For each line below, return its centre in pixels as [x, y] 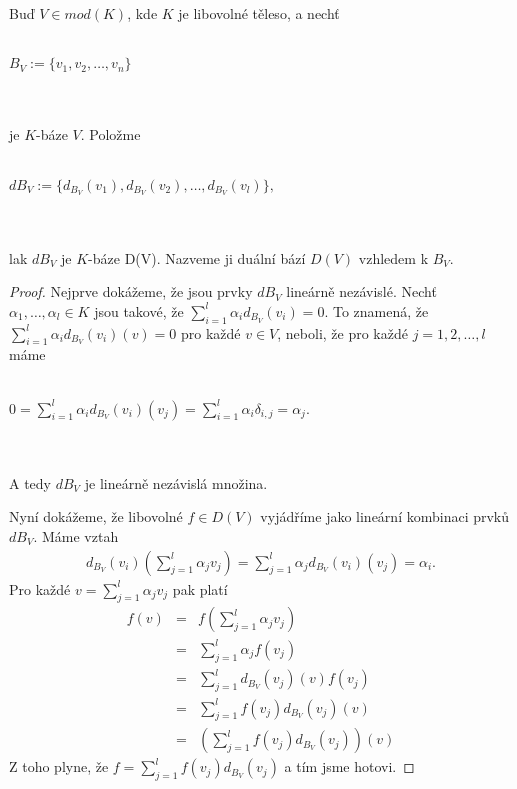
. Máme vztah [76, 535]
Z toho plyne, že [59, 766]
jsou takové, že [139, 310]
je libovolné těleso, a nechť [259, 13]
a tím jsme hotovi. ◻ [349, 766]
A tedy [30, 482]
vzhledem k [393, 257]
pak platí [200, 588]
